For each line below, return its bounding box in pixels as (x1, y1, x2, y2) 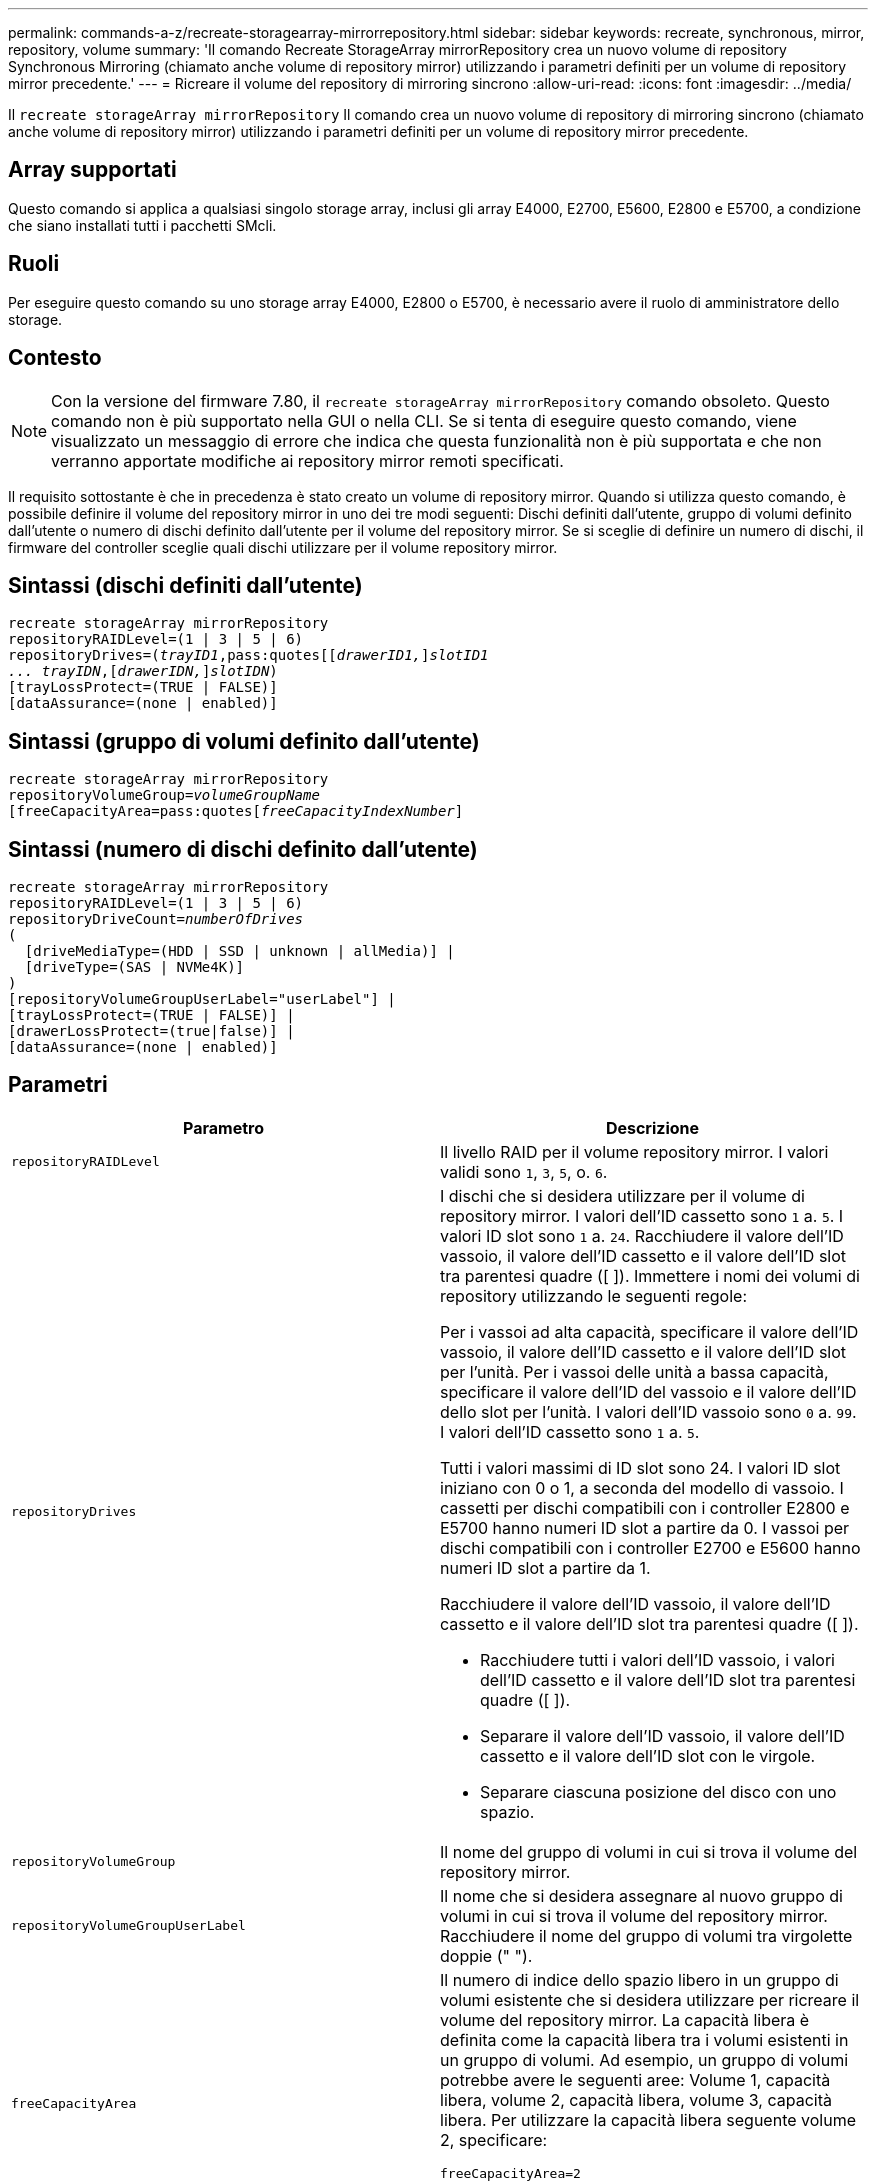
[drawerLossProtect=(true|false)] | (8, 1023, 295, 1040)
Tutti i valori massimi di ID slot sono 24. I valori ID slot (440, 1457, 841, 1478)
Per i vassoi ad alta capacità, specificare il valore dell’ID (440, 1321, 859, 1342)
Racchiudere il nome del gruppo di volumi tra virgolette (440, 1925, 853, 1946)
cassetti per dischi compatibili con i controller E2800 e (440, 1497, 850, 1518)
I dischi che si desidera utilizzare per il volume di (440, 1185, 805, 1206)
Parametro (183, 1117, 264, 1138)
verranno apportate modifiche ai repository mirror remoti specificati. (51, 450, 564, 471)
